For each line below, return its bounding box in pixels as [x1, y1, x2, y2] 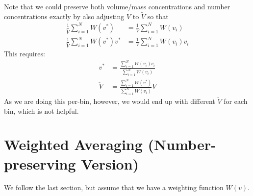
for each [224, 96, 248, 106]
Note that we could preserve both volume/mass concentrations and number [4, 1, 230, 11]
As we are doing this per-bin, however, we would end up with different [4, 96, 215, 106]
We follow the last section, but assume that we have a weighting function [4, 182, 224, 192]
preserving [4, 153, 76, 173]
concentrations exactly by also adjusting [4, 11, 125, 21]
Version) [81, 153, 139, 173]
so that [147, 11, 169, 21]
